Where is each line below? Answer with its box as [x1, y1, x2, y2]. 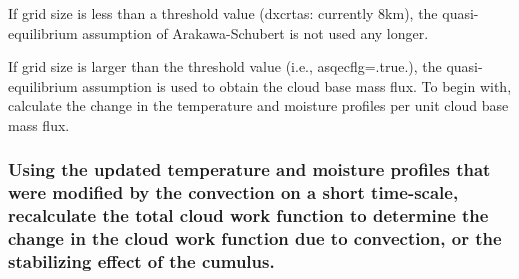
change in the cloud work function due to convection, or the [8, 226, 502, 251]
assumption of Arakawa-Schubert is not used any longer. [82, 22, 429, 43]
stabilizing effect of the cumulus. [8, 249, 275, 274]
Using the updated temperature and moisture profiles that [8, 157, 491, 182]
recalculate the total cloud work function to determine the [8, 203, 489, 228]
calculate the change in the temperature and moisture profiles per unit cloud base [8, 95, 509, 116]
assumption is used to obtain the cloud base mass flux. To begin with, [82, 75, 512, 96]
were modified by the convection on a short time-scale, [8, 180, 459, 205]
